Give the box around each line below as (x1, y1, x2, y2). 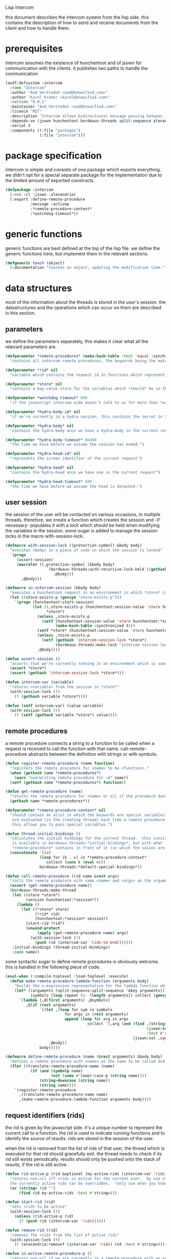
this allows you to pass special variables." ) (12, 822, 113, 827)
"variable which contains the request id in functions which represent (10, 372, 165, 377)
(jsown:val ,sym (132, 1035, 167, 1041)
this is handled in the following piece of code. (5, 964, 101, 970)
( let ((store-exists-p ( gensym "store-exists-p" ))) (10, 595, 122, 600)
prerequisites (5, 43, 63, 55)
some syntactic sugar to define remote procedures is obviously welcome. (5, 959, 159, 965)
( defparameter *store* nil (5, 381, 63, 387)
